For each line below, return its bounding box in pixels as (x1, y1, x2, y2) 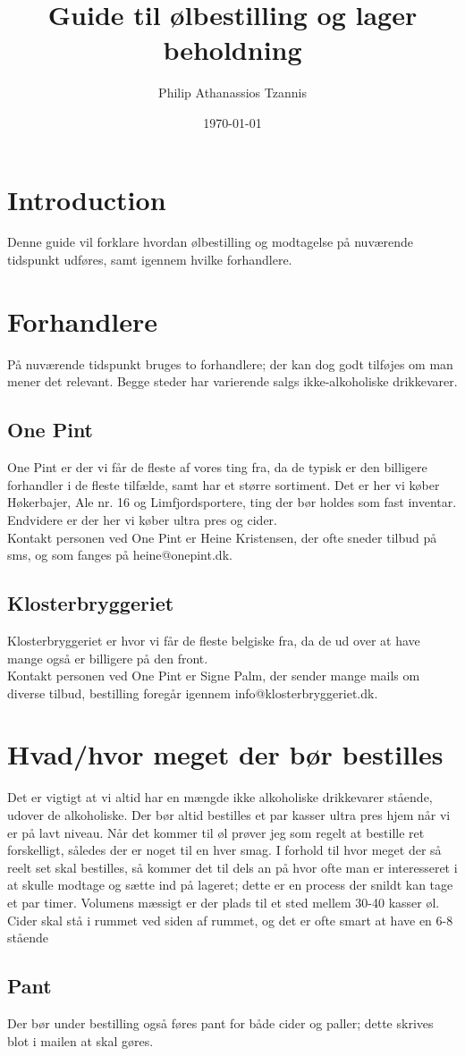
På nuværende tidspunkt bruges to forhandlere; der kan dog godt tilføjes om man (7, 354, 453, 373)
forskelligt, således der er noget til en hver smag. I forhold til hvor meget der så (7, 841, 442, 859)
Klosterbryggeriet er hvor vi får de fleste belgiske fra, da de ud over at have (7, 630, 420, 649)
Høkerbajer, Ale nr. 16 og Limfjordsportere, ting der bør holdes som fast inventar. (7, 493, 457, 511)
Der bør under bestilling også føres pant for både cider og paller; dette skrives (7, 1013, 434, 1032)
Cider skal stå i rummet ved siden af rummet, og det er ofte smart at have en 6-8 (7, 910, 453, 929)
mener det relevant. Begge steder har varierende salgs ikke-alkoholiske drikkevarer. (7, 372, 458, 391)
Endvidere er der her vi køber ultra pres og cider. (7, 510, 277, 528)
